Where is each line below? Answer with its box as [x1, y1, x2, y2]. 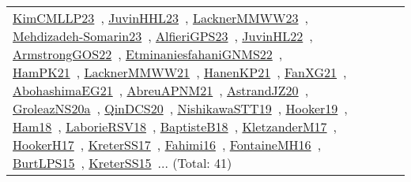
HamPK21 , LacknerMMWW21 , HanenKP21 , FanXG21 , [13, 63, 347, 81]
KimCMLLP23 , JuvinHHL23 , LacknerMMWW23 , [13, 9, 308, 27]
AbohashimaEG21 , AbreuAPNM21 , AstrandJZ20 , [13, 81, 309, 99]
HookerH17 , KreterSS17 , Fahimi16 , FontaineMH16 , [13, 136, 322, 154]
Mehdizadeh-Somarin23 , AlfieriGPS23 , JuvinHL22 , [13, 27, 313, 45]
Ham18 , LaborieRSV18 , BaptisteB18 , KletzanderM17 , [13, 117, 337, 136]
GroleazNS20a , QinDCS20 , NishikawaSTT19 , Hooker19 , [13, 99, 348, 117]
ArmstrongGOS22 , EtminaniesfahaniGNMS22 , [13, 45, 283, 63]
